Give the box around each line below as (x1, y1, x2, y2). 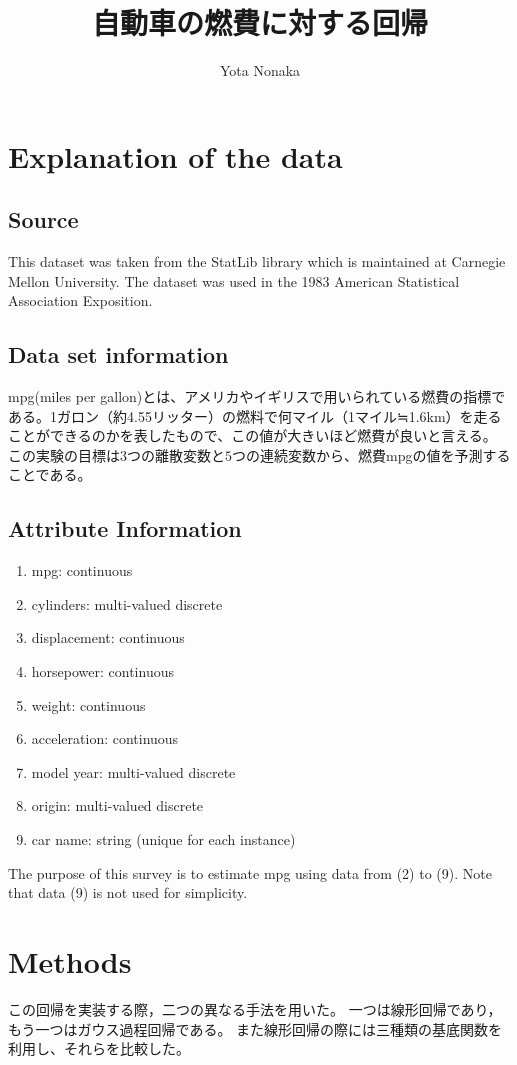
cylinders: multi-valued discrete (31, 593, 223, 614)
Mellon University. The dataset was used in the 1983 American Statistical (8, 270, 460, 291)
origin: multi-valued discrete (31, 795, 204, 816)
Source (8, 204, 79, 235)
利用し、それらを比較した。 (8, 1038, 190, 1059)
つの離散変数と (127, 444, 225, 465)
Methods (8, 940, 132, 981)
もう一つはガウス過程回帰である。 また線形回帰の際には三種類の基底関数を (8, 1018, 503, 1039)
